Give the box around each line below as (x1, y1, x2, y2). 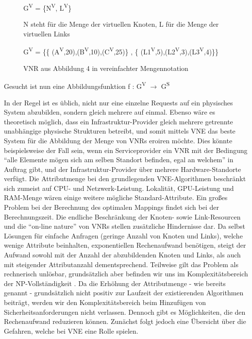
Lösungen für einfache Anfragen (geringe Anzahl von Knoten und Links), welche (4, 230, 243, 240)
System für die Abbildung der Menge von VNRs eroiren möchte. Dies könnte (4, 135, 233, 145)
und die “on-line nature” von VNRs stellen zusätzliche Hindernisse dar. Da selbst (4, 221, 245, 231)
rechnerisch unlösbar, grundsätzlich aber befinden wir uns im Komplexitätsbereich (4, 269, 248, 279)
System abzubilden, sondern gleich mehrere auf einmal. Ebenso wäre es (4, 107, 216, 117)
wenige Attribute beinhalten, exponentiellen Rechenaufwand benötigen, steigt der (4, 240, 246, 250)
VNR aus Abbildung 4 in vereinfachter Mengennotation (23, 63, 188, 73)
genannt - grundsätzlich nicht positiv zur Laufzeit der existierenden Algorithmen (4, 288, 244, 298)
